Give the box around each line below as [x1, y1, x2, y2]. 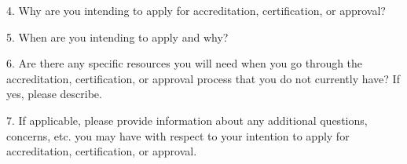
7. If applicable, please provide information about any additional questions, [6, 111, 368, 128]
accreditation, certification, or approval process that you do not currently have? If [6, 70, 400, 86]
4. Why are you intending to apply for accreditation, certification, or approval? [6, 2, 386, 18]
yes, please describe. [6, 86, 102, 102]
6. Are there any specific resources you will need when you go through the [6, 55, 363, 71]
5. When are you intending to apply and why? [6, 28, 229, 45]
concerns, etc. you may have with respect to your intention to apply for [6, 127, 350, 144]
